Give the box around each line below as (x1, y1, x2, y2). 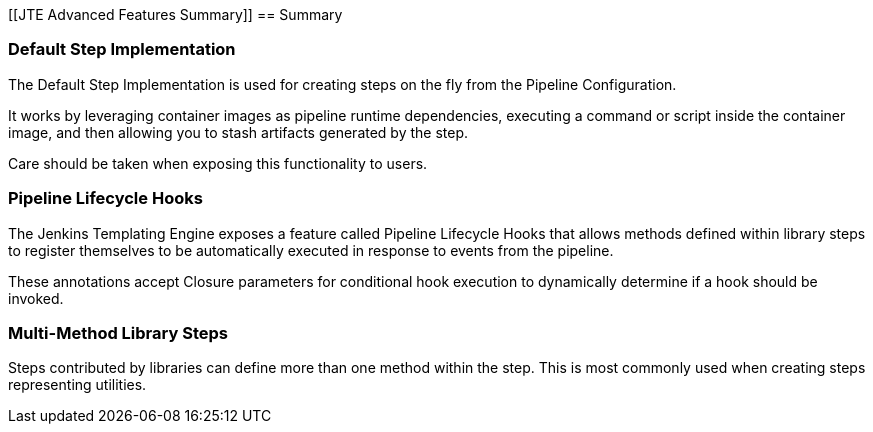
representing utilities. (8, 376, 147, 394)
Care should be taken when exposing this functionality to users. (8, 154, 428, 172)
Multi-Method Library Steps (8, 322, 228, 343)
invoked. (8, 289, 64, 307)
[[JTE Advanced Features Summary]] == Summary (8, 6, 343, 23)
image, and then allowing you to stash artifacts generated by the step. (8, 123, 469, 141)
